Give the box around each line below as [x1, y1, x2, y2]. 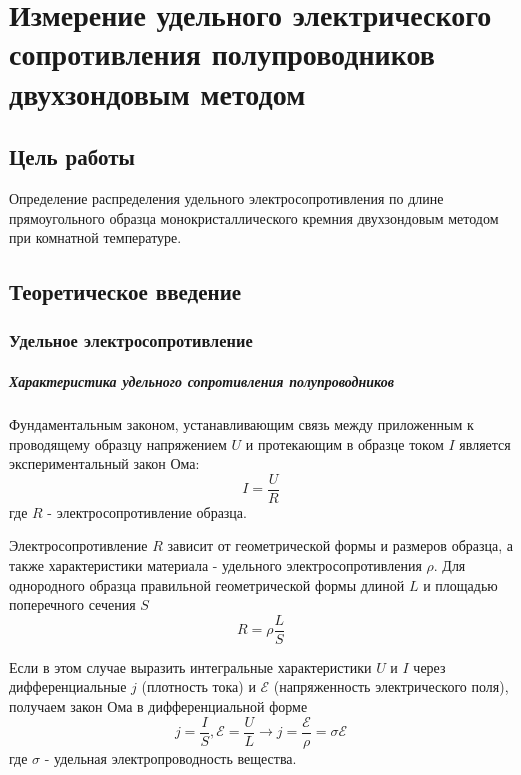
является [459, 433, 511, 454]
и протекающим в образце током [245, 433, 444, 454]
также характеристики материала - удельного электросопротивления [9, 554, 422, 575]
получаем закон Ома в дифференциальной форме [9, 695, 308, 716]
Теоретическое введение [9, 276, 242, 307]
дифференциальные [9, 676, 127, 697]
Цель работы [9, 141, 135, 172]
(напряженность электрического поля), [273, 676, 509, 697]
